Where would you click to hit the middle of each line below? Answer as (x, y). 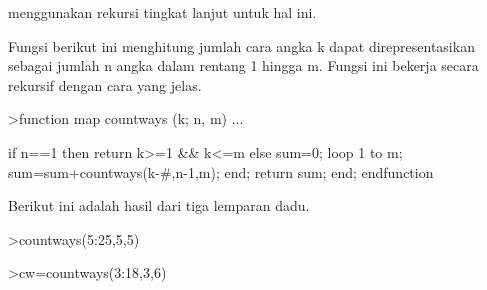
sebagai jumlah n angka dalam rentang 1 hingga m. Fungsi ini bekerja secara (243, 65)
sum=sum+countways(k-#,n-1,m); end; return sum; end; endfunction (221, 171)
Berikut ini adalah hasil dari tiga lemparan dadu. (159, 205)
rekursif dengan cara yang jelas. (105, 84)
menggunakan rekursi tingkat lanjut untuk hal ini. (162, 12)
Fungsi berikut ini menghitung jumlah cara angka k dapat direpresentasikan (241, 45)
